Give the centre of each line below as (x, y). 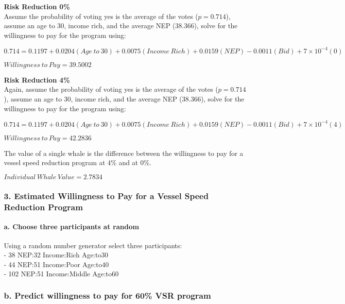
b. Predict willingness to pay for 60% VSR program (108, 295)
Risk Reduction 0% (37, 6)
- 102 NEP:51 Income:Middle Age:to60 (61, 274)
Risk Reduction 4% (37, 79)
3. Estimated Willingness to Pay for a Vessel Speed (106, 195)
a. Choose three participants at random (72, 227)
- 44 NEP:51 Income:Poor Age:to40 (56, 264)
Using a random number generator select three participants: (93, 245)
